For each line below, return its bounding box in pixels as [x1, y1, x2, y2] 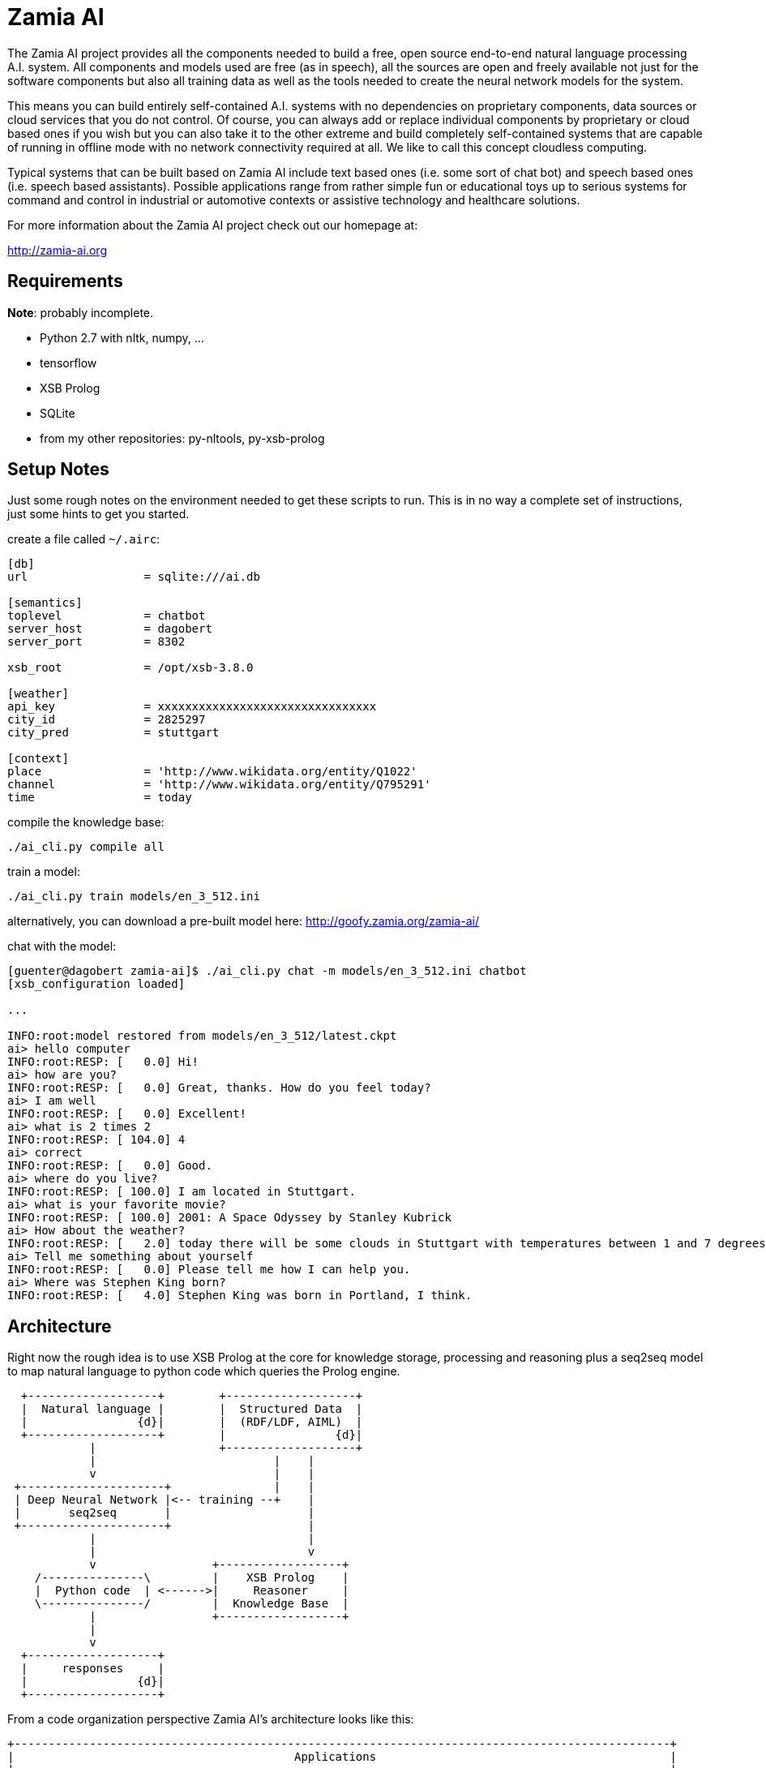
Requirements [7, 271, 123, 292]
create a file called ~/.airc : [7, 532, 160, 547]
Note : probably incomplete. [7, 305, 154, 320]
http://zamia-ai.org [7, 242, 107, 257]
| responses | [20, 1662, 165, 1676]
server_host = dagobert [7, 622, 212, 636]
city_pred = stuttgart [7, 726, 220, 740]
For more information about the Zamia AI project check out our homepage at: [7, 217, 418, 232]
